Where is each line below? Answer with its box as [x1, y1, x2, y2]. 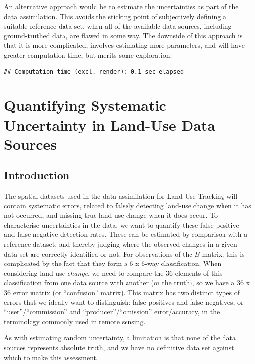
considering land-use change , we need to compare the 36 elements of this [4, 267, 223, 278]
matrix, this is [202, 248, 245, 259]
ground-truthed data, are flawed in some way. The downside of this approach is [4, 30, 243, 40]
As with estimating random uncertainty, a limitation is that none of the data [4, 332, 236, 343]
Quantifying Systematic [4, 95, 166, 115]
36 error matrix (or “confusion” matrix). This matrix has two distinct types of [4, 287, 240, 298]
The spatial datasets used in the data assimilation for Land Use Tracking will [4, 191, 238, 201]
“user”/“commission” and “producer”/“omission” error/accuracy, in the [4, 306, 220, 317]
